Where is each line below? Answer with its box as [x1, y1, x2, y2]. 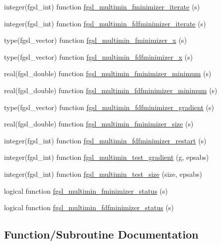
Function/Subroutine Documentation [4, 227, 199, 242]
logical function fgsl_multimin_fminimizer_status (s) [4, 185, 168, 196]
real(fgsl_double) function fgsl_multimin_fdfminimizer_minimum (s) [4, 85, 218, 95]
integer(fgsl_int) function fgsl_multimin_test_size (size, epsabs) [4, 168, 203, 179]
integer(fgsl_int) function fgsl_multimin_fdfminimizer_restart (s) [4, 135, 207, 145]
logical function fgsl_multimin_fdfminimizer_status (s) [4, 202, 174, 213]
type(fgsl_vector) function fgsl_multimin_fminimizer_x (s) [4, 35, 187, 45]
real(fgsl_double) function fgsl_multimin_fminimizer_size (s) [4, 119, 194, 129]
